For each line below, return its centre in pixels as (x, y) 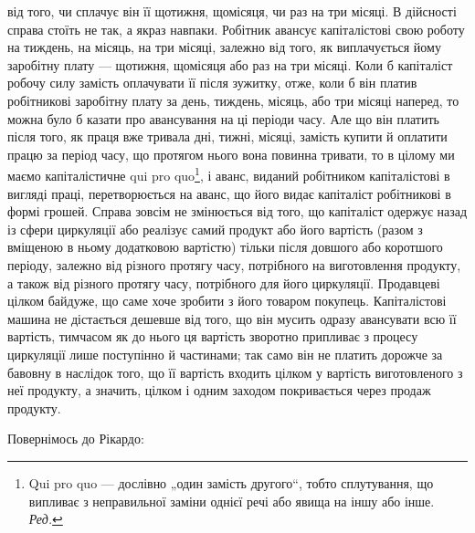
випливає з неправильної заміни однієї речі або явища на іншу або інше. (232, 501)
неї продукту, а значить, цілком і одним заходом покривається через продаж (219, 390)
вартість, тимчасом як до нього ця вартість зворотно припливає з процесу (213, 336)
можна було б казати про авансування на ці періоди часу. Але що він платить (223, 118)
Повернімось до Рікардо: (76, 439)
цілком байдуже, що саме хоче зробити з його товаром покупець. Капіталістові (227, 301)
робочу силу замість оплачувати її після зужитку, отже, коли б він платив (212, 83)
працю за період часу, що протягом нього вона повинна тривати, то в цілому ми (231, 154)
